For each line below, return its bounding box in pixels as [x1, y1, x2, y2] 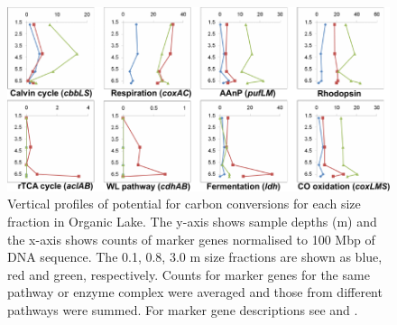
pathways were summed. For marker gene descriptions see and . [7, 301, 358, 320]
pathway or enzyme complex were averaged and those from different [7, 283, 383, 302]
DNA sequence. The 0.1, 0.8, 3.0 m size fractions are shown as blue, [7, 247, 383, 266]
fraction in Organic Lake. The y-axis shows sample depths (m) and [7, 212, 377, 231]
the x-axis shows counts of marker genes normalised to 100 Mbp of [7, 229, 375, 248]
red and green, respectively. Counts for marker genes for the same [7, 265, 370, 283]
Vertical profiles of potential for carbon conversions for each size [7, 194, 361, 213]
